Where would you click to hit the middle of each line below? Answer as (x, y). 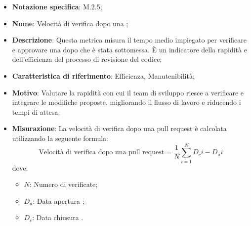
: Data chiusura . (58, 217)
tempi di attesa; (36, 112)
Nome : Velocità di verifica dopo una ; (70, 23)
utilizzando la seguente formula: (60, 138)
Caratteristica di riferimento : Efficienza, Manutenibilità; (103, 75)
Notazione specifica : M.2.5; (57, 6)
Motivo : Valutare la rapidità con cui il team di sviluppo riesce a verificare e (128, 92)
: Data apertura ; (59, 201)
